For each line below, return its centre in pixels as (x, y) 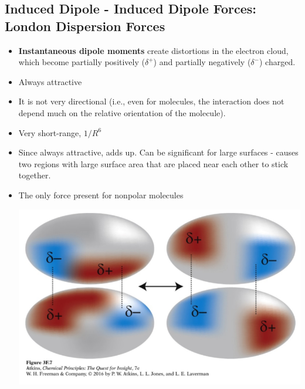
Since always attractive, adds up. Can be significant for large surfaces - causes (158, 152)
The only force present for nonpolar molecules (101, 194)
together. (35, 175)
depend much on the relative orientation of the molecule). (122, 112)
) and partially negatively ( (202, 62)
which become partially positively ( (82, 62)
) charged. (277, 62)
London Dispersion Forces (85, 26)
